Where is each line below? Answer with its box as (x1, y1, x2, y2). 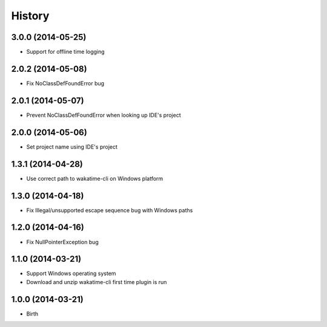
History (11, 9, 50, 22)
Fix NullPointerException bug (26, 238, 99, 245)
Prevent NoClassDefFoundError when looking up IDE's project (26, 111, 181, 118)
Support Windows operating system (26, 270, 116, 277)
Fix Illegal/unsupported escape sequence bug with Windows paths (26, 206, 193, 214)
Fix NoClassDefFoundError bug (26, 79, 105, 87)
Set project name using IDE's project (26, 143, 118, 151)
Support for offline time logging (26, 48, 105, 56)
